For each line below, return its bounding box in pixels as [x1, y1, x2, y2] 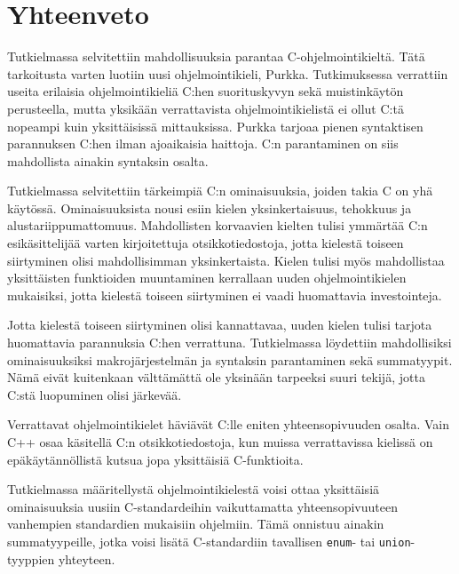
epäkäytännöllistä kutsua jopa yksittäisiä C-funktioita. [7, 450, 304, 468]
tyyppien [7, 549, 55, 568]
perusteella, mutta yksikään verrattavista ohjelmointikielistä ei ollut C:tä [7, 99, 404, 117]
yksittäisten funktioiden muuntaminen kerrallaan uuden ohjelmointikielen [7, 268, 407, 287]
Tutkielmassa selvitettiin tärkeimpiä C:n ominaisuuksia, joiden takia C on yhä [7, 181, 433, 200]
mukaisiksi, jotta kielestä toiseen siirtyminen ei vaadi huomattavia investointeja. [7, 285, 442, 304]
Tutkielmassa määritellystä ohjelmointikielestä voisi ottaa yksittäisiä [7, 480, 380, 498]
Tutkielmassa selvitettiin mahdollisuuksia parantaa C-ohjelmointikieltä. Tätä [7, 47, 425, 66]
